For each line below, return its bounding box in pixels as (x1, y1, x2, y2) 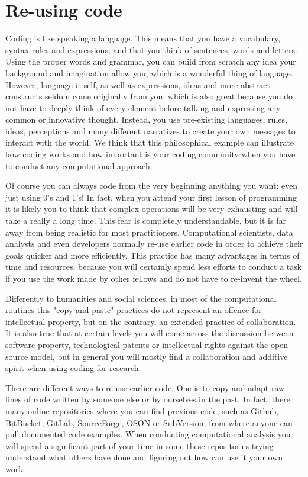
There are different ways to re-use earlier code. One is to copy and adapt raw (5, 381, 285, 394)
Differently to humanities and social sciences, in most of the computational (5, 292, 277, 304)
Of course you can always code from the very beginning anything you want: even (5, 179, 298, 192)
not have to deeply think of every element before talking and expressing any (5, 101, 281, 114)
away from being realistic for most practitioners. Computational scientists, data (5, 225, 293, 238)
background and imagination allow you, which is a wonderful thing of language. (5, 66, 293, 79)
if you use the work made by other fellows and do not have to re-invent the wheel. (5, 272, 302, 284)
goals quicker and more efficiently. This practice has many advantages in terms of (5, 249, 300, 261)
